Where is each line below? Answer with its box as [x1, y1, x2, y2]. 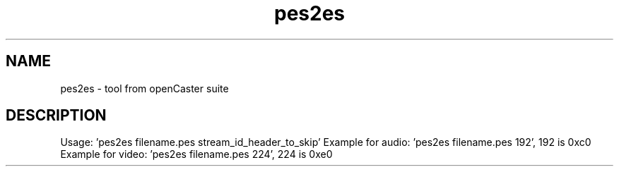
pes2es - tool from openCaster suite [60, 82, 229, 94]
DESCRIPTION [6, 106, 107, 125]
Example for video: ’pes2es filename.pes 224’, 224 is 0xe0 [60, 148, 333, 161]
